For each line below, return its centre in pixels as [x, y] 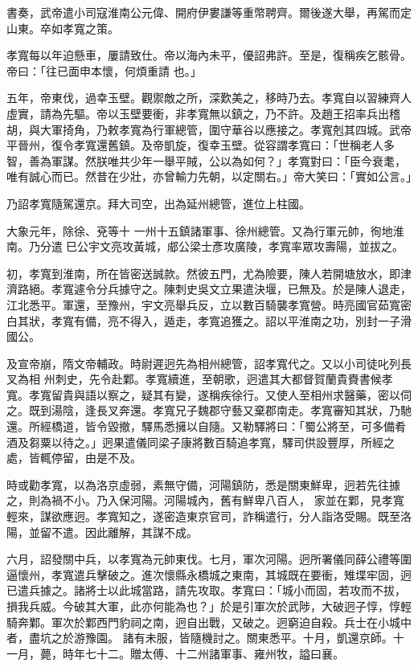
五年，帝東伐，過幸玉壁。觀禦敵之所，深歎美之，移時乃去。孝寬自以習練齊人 [209, 98]
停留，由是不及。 [96, 458]
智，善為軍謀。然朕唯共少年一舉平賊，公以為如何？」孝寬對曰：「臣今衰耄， [206, 160]
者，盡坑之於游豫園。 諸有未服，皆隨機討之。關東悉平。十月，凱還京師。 [200, 638]
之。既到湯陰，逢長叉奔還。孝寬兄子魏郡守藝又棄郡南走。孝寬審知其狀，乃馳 [209, 410]
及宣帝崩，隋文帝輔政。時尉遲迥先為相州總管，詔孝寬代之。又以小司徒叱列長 [209, 363]
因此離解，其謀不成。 [141, 532]
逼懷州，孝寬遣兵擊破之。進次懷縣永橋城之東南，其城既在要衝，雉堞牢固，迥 [209, 574]
